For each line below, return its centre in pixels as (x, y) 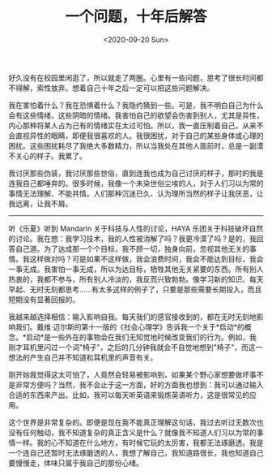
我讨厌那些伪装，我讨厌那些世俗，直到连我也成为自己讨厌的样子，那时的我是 (136, 173)
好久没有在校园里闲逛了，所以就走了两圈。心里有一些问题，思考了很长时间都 (136, 77)
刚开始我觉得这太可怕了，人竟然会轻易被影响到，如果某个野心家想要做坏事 (132, 374)
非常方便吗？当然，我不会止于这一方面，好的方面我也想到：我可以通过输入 (139, 384)
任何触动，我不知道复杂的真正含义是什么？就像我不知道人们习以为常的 (139, 432)
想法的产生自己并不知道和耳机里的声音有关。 (83, 357)
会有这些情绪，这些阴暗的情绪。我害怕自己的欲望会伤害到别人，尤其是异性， (136, 115)
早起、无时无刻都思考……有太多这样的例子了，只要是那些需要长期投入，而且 (135, 289)
